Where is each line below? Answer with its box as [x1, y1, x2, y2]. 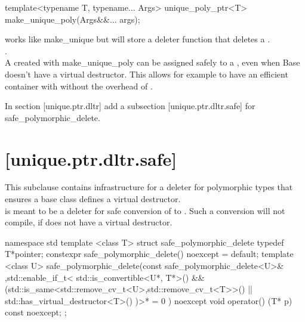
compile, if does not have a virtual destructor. [5, 216, 172, 228]
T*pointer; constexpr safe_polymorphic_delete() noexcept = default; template [5, 247, 294, 260]
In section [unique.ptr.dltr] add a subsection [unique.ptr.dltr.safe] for [5, 100, 255, 112]
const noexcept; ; [5, 306, 67, 318]
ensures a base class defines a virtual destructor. [5, 193, 181, 205]
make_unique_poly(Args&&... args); [5, 13, 140, 25]
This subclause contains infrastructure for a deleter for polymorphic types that [5, 181, 293, 193]
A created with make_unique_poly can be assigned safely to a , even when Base [5, 56, 300, 69]
